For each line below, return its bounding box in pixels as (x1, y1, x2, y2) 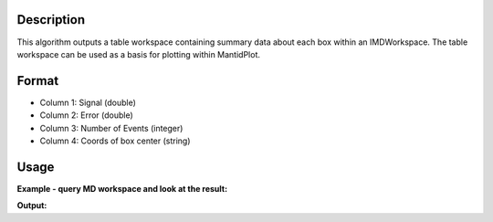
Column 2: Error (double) (39, 110, 134, 121)
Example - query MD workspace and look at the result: (16, 183, 228, 194)
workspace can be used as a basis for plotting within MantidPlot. (16, 48, 260, 59)
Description (16, 12, 86, 27)
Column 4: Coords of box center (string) (39, 135, 191, 146)
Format (16, 73, 59, 89)
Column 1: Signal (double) (39, 97, 137, 108)
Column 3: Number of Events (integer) (39, 122, 184, 133)
